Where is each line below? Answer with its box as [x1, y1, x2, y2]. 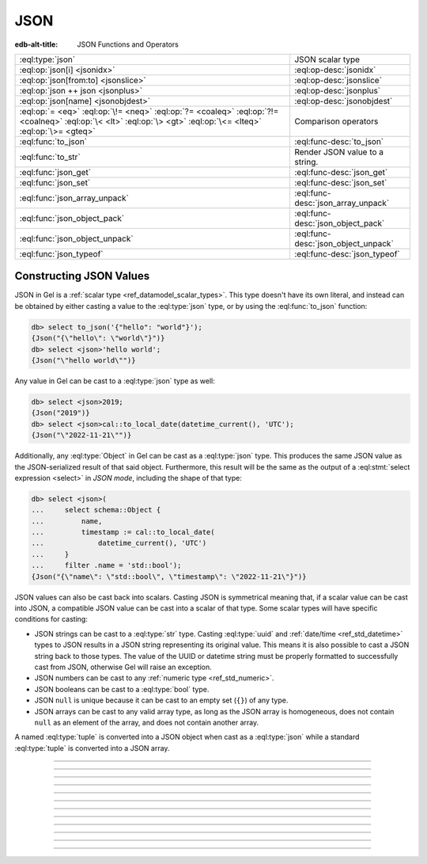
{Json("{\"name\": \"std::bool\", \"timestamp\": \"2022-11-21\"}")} [31, 572, 307, 581]
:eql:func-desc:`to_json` [293, 135, 384, 147]
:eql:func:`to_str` [19, 151, 81, 162]
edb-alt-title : [14, 40, 59, 49]
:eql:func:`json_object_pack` [19, 212, 125, 223]
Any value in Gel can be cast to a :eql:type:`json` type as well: [14, 376, 215, 386]
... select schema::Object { [31, 505, 161, 515]
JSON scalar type [293, 54, 360, 65]
